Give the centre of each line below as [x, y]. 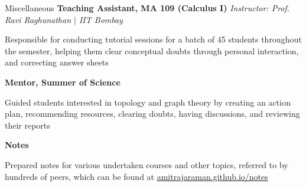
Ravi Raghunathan [38, 19]
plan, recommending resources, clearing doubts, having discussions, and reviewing [152, 114]
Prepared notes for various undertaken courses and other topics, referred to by [147, 164]
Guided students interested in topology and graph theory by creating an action [148, 102]
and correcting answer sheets [57, 62]
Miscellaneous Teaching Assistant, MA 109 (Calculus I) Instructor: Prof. [147, 8]
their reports [27, 125]
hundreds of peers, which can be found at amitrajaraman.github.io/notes [136, 176]
